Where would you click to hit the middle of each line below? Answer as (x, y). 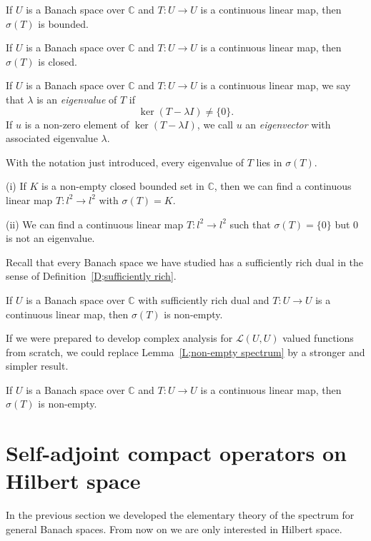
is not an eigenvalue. (50, 238)
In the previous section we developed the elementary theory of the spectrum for (180, 515)
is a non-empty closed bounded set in (123, 186)
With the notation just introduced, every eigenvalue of (125, 162)
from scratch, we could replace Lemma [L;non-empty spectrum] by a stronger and (185, 352)
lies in (269, 162)
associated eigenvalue (52, 138)
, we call (215, 124)
